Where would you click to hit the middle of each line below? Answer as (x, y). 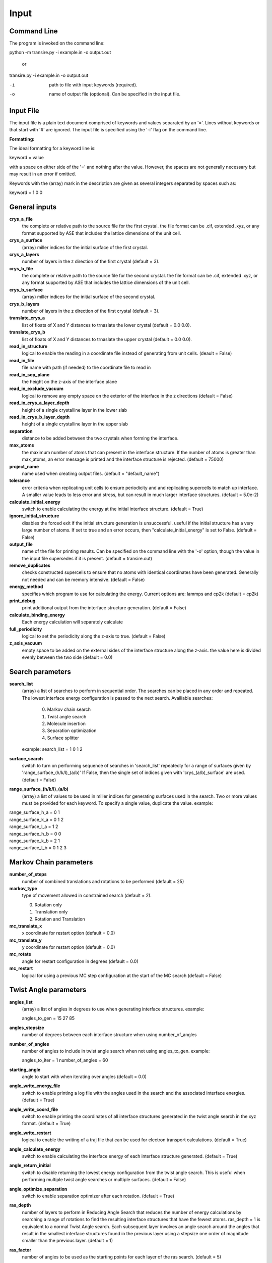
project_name (24, 466)
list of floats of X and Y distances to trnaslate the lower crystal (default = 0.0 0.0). (107, 325)
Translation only (51, 912)
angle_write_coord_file (34, 1109)
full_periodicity (26, 629)
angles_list (21, 1002)
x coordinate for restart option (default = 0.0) (69, 933)
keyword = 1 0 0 (26, 192)
